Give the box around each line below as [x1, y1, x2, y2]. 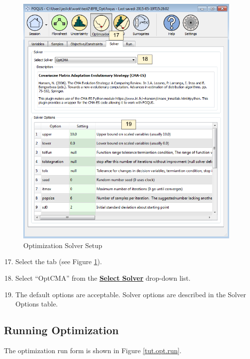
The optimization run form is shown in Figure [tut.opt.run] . [4, 345, 182, 355]
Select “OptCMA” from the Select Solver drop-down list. [15, 273, 191, 283]
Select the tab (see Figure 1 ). [15, 256, 102, 267]
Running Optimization [4, 323, 119, 338]
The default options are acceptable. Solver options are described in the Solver [15, 289, 246, 299]
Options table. [15, 299, 58, 309]
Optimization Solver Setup [23, 240, 102, 250]
